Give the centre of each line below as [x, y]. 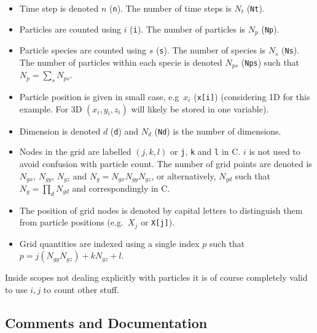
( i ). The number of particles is [188, 29]
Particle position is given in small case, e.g [99, 97]
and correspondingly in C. [121, 188]
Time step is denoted [59, 8]
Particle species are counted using [83, 50]
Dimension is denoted [60, 131]
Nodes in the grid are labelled [75, 151]
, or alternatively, [184, 175]
